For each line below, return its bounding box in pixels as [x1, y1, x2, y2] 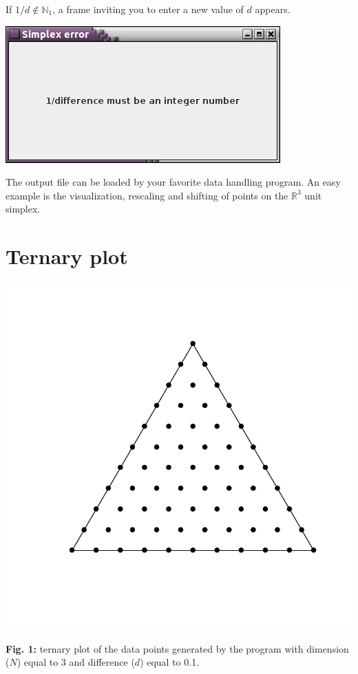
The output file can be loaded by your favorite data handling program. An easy [6, 175, 341, 189]
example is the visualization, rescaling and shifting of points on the [6, 188, 288, 202]
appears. [255, 2, 291, 16]
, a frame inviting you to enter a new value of [52, 2, 244, 16]
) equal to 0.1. [140, 655, 200, 669]
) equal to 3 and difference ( [17, 655, 135, 669]
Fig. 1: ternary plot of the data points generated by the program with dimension [6, 641, 349, 655]
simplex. [6, 202, 41, 216]
